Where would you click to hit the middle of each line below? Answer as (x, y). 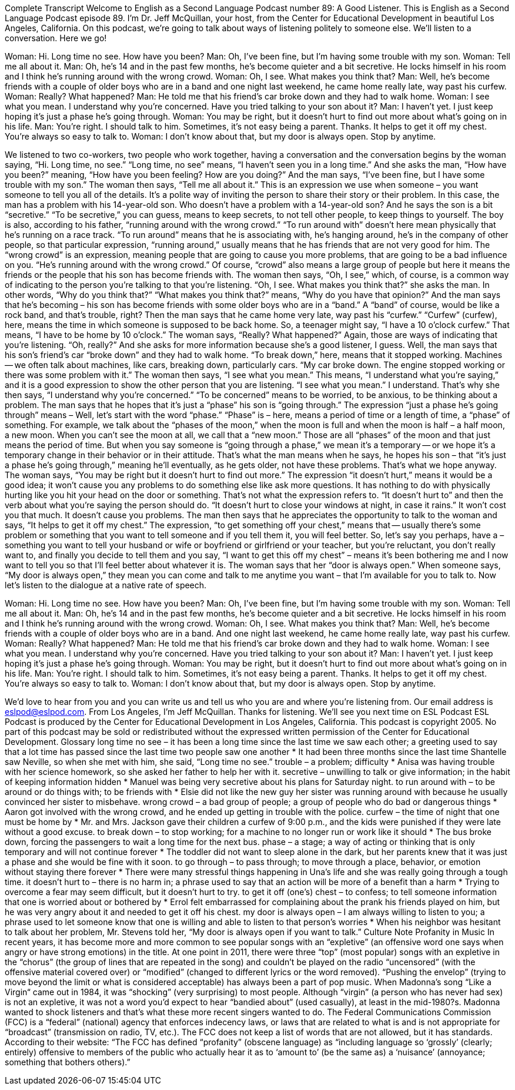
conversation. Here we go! (56, 38)
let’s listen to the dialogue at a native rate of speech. (106, 585)
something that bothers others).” (68, 1062)
